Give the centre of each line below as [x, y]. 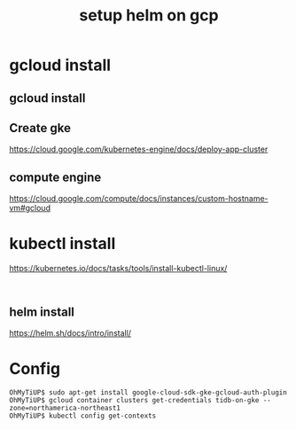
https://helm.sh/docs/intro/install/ [70, 332]
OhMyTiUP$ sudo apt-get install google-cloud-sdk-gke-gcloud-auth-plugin [148, 392]
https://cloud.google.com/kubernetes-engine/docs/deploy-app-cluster [139, 149]
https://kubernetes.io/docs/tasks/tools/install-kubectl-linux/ [118, 269]
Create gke [40, 128]
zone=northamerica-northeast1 [65, 408]
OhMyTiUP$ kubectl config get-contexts [83, 416]
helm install [42, 312]
